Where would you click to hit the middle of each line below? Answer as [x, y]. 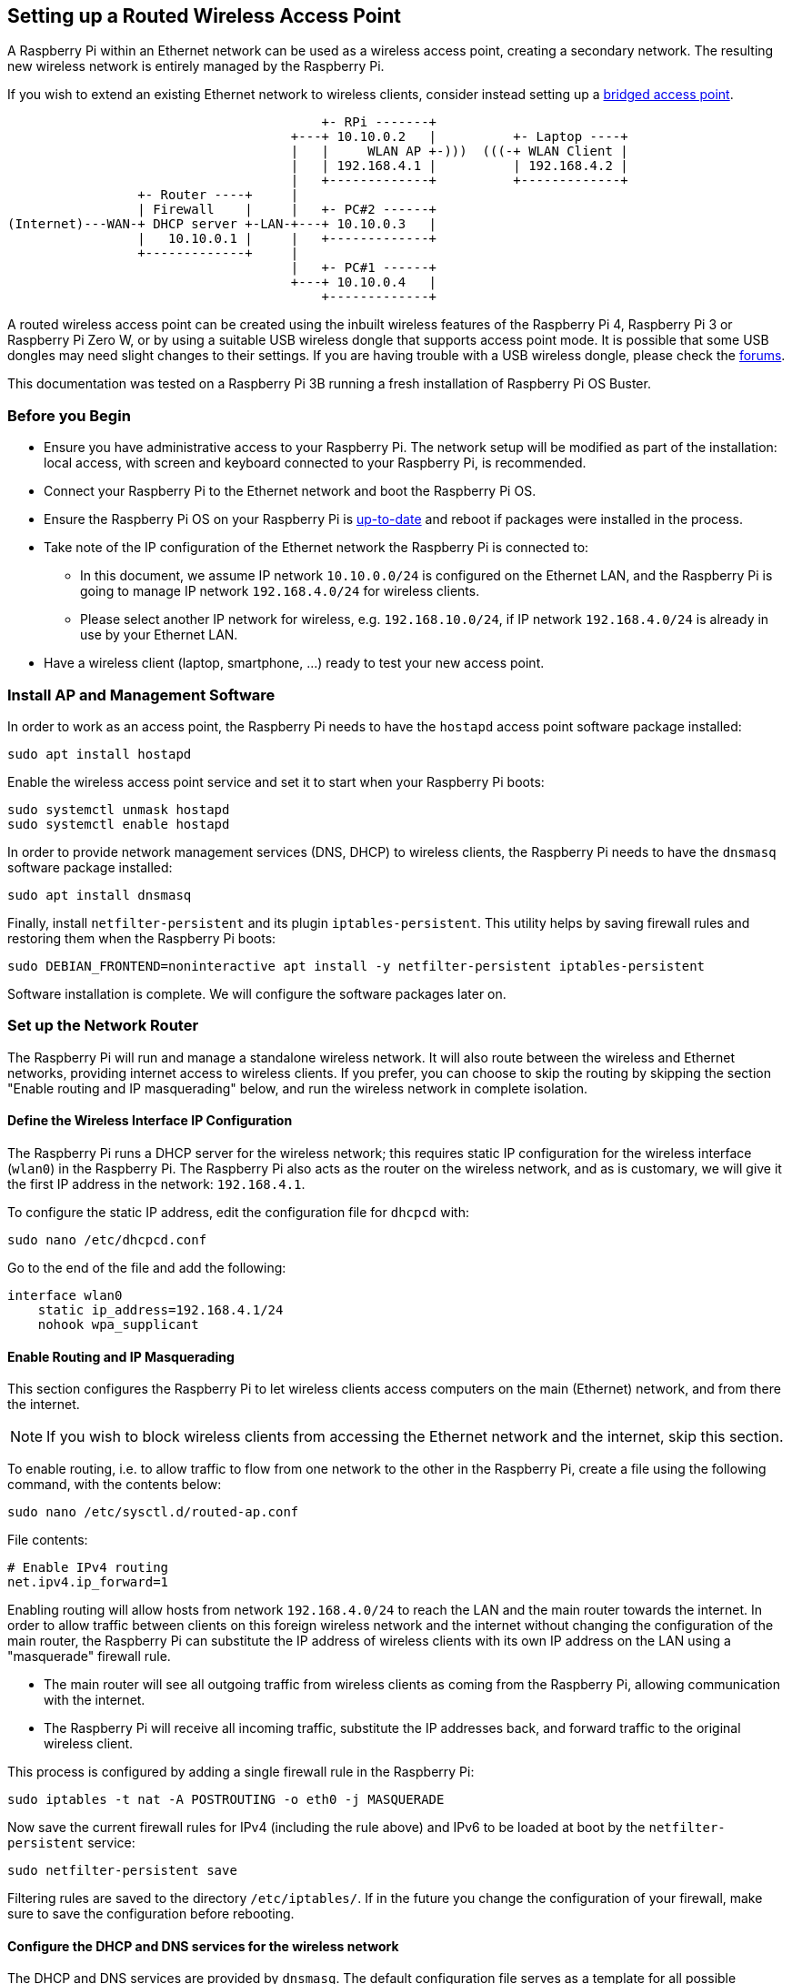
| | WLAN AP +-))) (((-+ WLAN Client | [459, 151]
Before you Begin [69, 415]
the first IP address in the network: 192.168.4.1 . [156, 1183]
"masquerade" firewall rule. [89, 1657]
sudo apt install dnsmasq [100, 895]
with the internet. [95, 1700]
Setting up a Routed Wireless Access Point [204, 16]
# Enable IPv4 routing [88, 1568]
